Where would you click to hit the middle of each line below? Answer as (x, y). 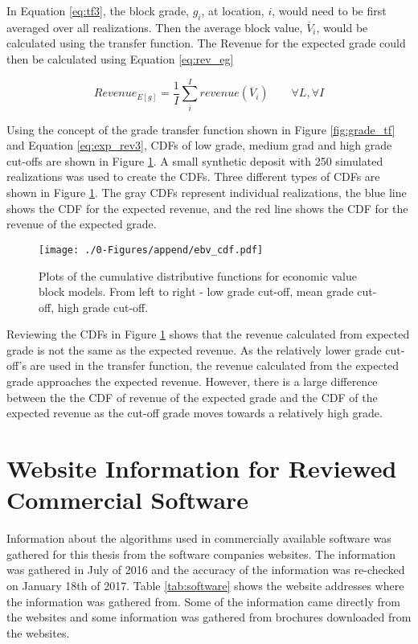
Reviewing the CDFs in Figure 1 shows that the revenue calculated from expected (208, 334)
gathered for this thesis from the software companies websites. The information (201, 554)
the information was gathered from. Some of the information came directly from (203, 601)
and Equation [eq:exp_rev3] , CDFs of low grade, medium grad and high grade (199, 145)
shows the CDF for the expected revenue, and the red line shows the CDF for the (207, 208)
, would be (342, 27)
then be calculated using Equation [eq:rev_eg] (120, 58)
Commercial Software (128, 500)
